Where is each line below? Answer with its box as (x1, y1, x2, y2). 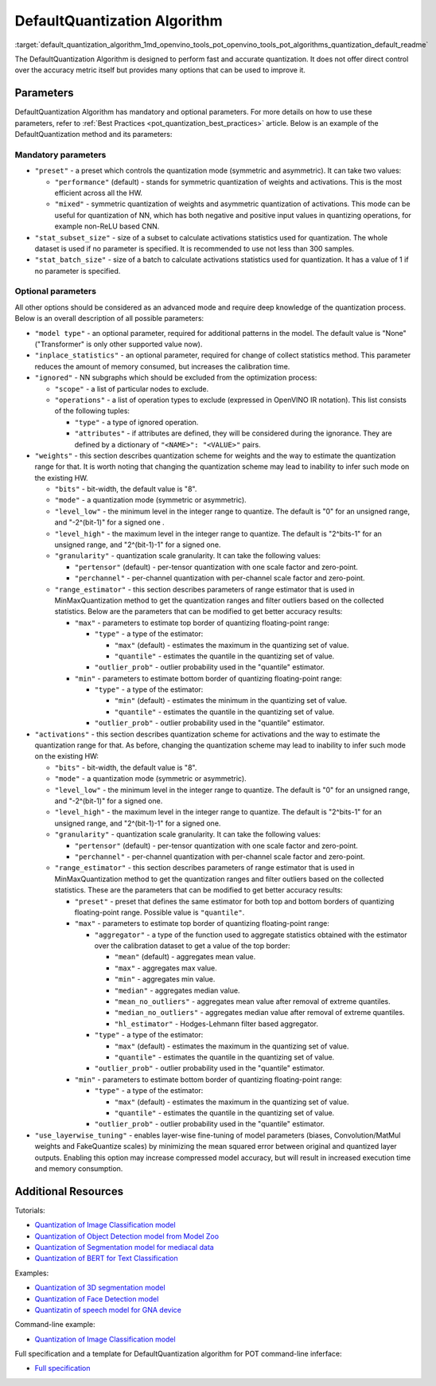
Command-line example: (14, 1320, 95, 1329)
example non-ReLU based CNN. (54, 221, 160, 231)
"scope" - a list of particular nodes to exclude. (54, 384, 209, 393)
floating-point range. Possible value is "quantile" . (74, 908, 245, 917)
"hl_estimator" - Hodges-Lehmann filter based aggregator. (114, 1019, 318, 1029)
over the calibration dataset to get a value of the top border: (94, 941, 290, 951)
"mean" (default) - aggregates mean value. (114, 952, 256, 962)
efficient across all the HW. (54, 188, 143, 197)
